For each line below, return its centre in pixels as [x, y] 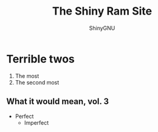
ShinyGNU [102, 28]
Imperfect [36, 122]
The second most [37, 82]
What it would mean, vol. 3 [58, 102]
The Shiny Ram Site [102, 11]
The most [27, 76]
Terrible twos [40, 59]
